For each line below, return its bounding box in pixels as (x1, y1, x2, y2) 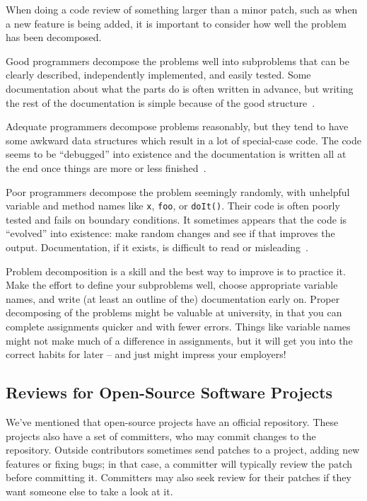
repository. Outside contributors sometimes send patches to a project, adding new (6, 442, 360, 457)
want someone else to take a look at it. (6, 483, 173, 498)
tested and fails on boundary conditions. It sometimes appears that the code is (6, 212, 347, 226)
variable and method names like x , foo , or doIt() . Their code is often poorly (6, 198, 340, 213)
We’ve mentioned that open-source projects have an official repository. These (6, 414, 339, 429)
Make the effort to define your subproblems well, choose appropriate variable (6, 277, 338, 292)
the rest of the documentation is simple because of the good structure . (6, 95, 315, 110)
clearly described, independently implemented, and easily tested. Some (6, 67, 311, 82)
